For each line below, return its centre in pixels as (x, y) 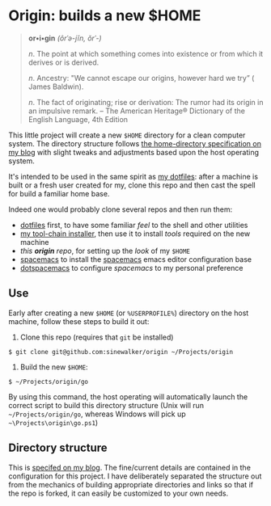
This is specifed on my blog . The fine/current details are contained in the (129, 467)
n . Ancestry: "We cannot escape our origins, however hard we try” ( (141, 78)
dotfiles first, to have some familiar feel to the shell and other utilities (134, 225)
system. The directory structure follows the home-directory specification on (135, 143)
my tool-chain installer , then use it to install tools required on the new (135, 234)
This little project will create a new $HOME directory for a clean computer (127, 135)
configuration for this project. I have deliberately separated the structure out (135, 476)
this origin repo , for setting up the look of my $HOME (105, 251)
